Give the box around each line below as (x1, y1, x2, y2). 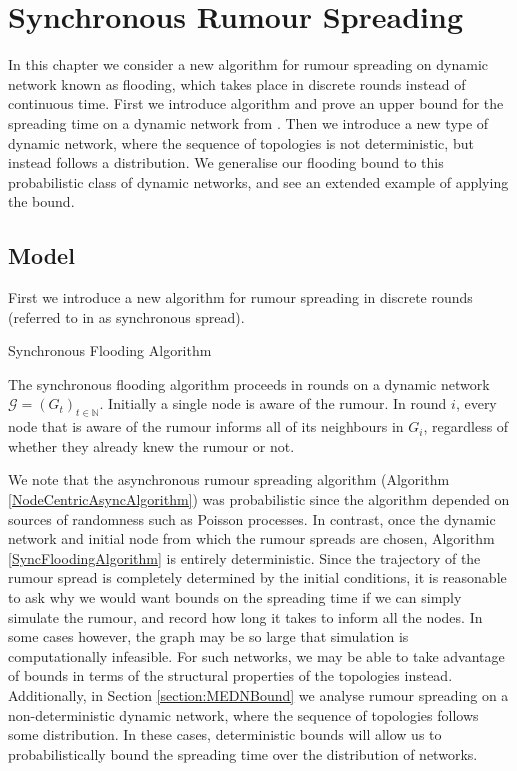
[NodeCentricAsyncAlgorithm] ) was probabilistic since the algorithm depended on (8, 489, 510, 510)
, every (455, 393, 497, 414)
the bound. (8, 191, 75, 212)
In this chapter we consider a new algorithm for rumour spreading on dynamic (8, 54, 489, 75)
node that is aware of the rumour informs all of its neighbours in (8, 416, 404, 437)
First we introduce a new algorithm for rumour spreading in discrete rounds (8, 287, 473, 308)
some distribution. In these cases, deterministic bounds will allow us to (8, 724, 442, 745)
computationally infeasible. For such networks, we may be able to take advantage (8, 645, 505, 666)
